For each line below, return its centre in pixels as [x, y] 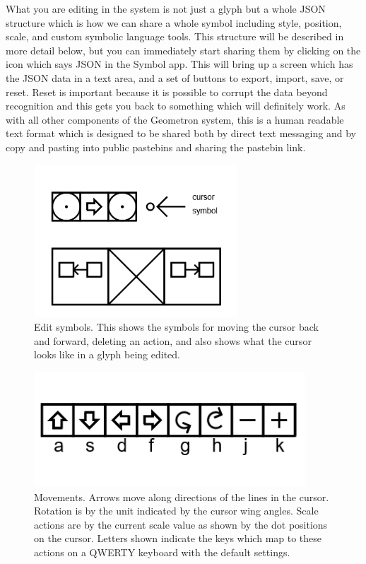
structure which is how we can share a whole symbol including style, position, [174, 22]
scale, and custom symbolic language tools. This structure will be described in [175, 36]
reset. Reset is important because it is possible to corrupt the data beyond [167, 92]
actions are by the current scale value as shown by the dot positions [181, 524]
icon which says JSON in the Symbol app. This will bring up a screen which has [179, 64]
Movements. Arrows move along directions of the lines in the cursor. [182, 497]
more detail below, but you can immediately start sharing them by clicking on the [183, 50]
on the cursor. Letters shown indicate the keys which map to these [178, 538]
